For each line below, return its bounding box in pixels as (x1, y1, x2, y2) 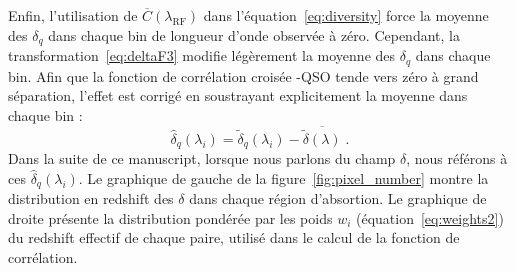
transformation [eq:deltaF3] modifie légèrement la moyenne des (8, 45, 396, 66)
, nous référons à (406, 148, 508, 169)
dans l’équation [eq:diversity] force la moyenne (203, 5, 489, 25)
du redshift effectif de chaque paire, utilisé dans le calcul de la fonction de (8, 227, 460, 248)
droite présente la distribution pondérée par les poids (8, 207, 333, 228)
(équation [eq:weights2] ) (356, 207, 504, 228)
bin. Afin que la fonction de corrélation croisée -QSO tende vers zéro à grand (8, 65, 479, 86)
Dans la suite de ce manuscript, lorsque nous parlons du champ (8, 148, 396, 169)
